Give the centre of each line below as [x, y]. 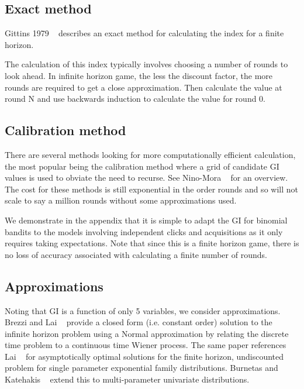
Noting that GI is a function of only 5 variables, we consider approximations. [143, 310]
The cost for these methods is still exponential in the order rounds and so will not [151, 189]
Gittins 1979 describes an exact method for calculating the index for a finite [144, 33]
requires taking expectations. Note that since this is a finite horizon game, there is [152, 243]
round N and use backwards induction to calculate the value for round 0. [135, 99]
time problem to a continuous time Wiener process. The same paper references [146, 345]
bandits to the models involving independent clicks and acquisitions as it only [144, 231]
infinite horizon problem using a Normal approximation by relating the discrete [147, 333]
